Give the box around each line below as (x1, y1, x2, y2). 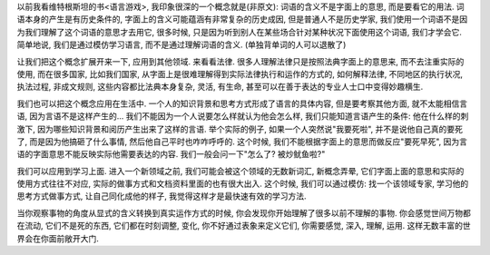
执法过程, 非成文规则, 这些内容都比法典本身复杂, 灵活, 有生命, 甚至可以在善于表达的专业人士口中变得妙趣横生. (16, 82, 424, 93)
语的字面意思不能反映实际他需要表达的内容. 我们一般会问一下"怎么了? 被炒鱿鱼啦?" (16, 149, 326, 160)
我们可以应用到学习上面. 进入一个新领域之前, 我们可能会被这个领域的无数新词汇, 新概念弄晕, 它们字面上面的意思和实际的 (16, 165, 465, 176)
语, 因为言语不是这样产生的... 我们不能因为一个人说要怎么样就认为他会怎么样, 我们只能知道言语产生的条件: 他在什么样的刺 (16, 111, 469, 122)
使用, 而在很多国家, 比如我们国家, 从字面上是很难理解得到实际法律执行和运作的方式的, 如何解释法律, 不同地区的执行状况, (16, 68, 463, 79)
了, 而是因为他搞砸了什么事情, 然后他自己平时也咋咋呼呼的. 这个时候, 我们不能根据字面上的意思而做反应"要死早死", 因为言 (16, 136, 467, 147)
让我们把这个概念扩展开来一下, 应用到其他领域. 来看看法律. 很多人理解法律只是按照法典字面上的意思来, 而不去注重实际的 (16, 55, 465, 67)
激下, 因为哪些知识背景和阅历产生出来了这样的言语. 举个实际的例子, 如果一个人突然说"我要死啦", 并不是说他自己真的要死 (16, 123, 463, 134)
